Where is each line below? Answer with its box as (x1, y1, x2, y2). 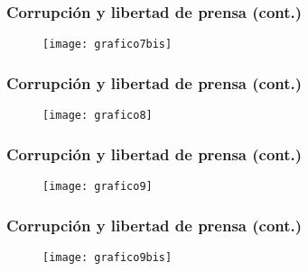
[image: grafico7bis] (42, 38, 173, 51)
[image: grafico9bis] (42, 250, 173, 264)
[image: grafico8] (42, 109, 153, 122)
